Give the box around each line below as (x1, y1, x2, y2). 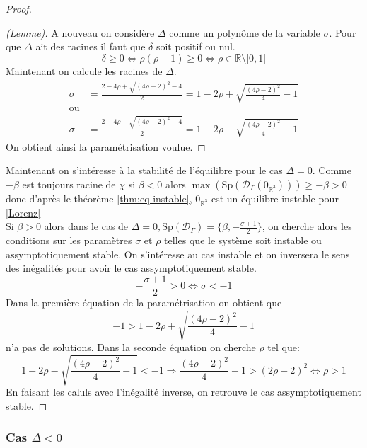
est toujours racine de (22, 176, 116, 191)
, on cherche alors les (262, 219, 352, 234)
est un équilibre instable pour (211, 190, 339, 205)
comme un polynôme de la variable (169, 25, 320, 40)
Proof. (6, 1, 32, 16)
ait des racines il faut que (35, 39, 146, 54)
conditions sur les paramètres (6, 233, 132, 248)
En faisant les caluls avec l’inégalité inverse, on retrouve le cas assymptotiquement (6, 384, 361, 399)
